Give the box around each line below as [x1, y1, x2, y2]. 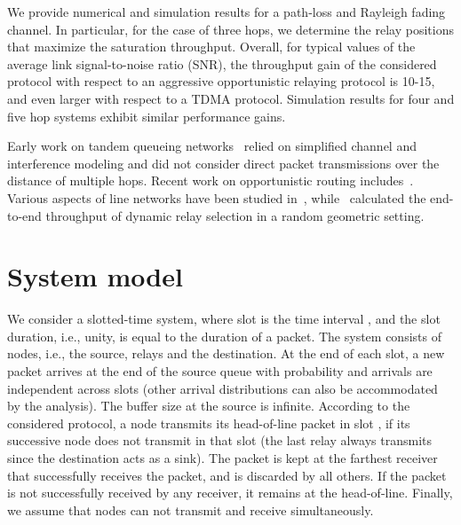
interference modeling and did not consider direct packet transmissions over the [7, 153, 440, 172]
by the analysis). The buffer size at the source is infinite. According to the [7, 396, 410, 415]
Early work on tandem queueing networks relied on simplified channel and [7, 137, 417, 155]
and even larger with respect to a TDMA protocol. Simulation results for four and [7, 89, 455, 107]
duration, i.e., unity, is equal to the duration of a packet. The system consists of [7, 326, 441, 345]
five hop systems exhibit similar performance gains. [7, 106, 286, 125]
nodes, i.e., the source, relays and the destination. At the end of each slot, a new [7, 344, 445, 363]
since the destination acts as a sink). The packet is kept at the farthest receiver [7, 449, 438, 466]
